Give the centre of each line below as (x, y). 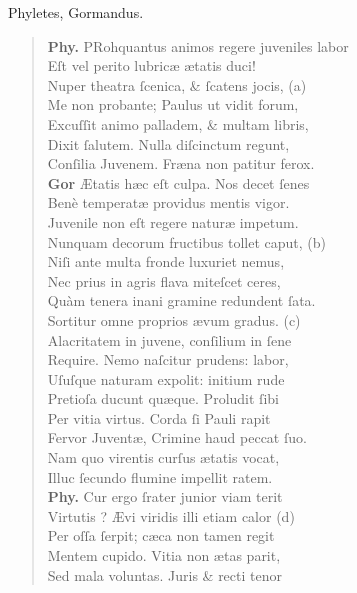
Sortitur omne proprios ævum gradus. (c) (174, 319)
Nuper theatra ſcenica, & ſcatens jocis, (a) (177, 84)
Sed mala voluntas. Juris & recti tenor (164, 574)
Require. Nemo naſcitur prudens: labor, (168, 359)
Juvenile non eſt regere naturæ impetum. (173, 221)
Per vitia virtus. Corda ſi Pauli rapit (159, 417)
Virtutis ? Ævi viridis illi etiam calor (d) (171, 515)
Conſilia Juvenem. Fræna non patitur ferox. (181, 163)
